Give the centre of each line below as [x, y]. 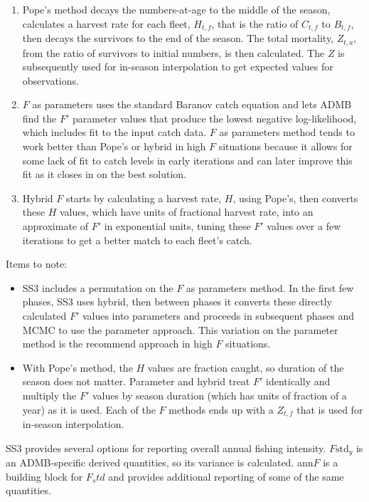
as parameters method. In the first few [270, 287]
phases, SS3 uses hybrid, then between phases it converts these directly [177, 302]
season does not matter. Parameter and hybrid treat [136, 381]
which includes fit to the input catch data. [114, 132]
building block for [44, 476]
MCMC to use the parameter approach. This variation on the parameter [180, 329]
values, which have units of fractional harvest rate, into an [186, 212]
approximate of [55, 226]
